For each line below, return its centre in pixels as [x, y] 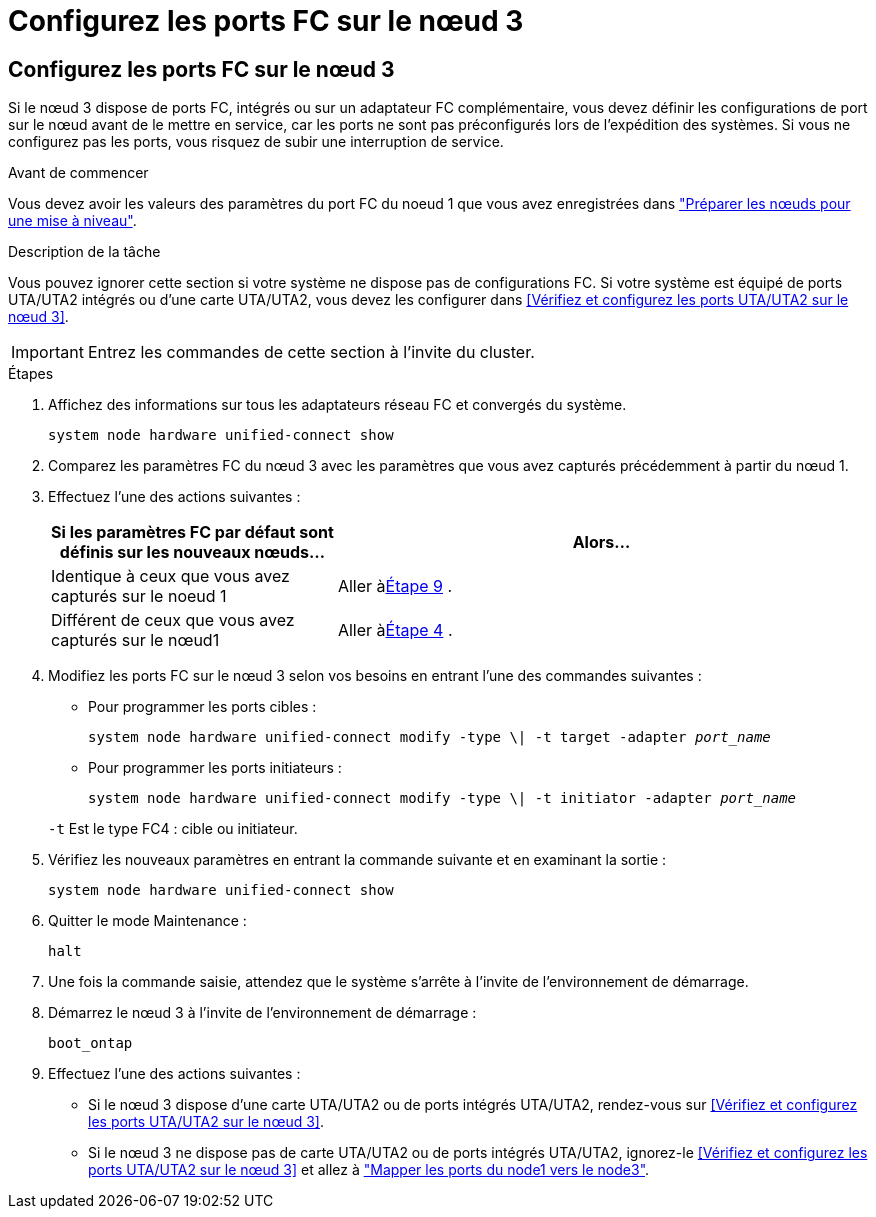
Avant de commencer [78, 173]
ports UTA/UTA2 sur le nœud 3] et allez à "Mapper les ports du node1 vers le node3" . [369, 1170]
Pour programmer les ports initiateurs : [215, 768]
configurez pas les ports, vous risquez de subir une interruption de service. [256, 142]
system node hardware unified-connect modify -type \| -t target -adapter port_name [429, 737]
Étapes [31, 374]
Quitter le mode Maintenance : [147, 921]
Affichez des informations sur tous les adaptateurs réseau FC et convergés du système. [337, 405]
